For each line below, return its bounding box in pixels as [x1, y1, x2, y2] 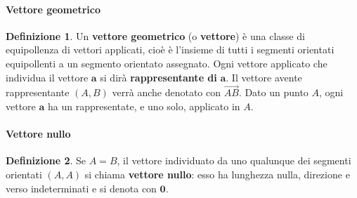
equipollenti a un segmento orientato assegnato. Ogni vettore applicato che [6, 55, 327, 70]
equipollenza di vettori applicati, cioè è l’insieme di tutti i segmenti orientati [6, 42, 335, 57]
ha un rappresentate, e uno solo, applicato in [47, 98, 240, 113]
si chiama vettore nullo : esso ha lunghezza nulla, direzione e [84, 166, 350, 181]
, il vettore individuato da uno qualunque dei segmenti [117, 153, 351, 168]
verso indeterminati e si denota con [6, 180, 157, 195]
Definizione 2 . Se [6, 153, 86, 168]
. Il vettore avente [226, 70, 302, 84]
